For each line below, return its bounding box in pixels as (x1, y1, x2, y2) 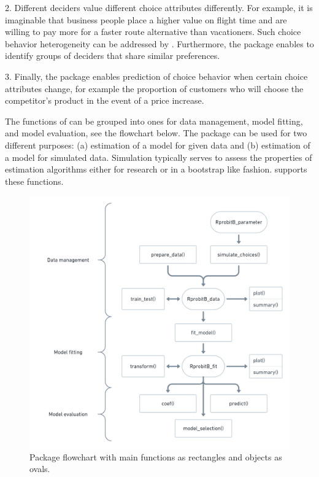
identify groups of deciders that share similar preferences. (5, 49, 220, 62)
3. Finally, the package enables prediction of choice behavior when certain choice (5, 69, 308, 82)
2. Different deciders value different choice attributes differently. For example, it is (5, 1, 313, 14)
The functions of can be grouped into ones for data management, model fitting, (5, 114, 303, 127)
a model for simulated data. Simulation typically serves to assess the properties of (5, 150, 312, 163)
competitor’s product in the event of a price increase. (5, 94, 204, 107)
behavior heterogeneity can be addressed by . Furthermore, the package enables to (5, 37, 314, 50)
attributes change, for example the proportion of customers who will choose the (5, 82, 304, 95)
